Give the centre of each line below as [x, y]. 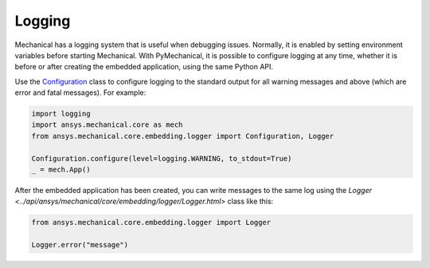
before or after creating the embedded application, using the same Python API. [144, 67]
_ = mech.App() [61, 170]
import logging [61, 114]
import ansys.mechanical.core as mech [107, 125]
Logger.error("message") [80, 245]
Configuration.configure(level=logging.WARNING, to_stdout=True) [162, 158]
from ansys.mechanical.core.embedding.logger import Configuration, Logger [183, 136]
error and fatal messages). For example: [80, 93]
